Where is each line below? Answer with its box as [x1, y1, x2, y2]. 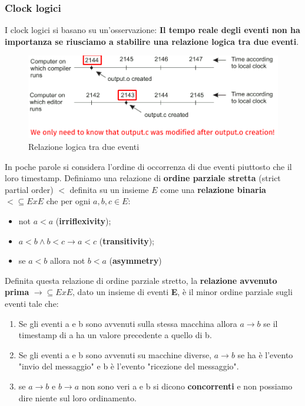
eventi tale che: [5, 297, 59, 309]
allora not [49, 254, 85, 267]
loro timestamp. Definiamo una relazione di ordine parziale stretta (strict [5, 172, 281, 184]
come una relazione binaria [160, 183, 266, 195]
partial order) [5, 183, 54, 195]
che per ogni [46, 195, 91, 207]
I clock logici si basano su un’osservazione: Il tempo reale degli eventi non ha [5, 24, 300, 36]
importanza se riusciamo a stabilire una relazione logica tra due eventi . [5, 35, 299, 47]
